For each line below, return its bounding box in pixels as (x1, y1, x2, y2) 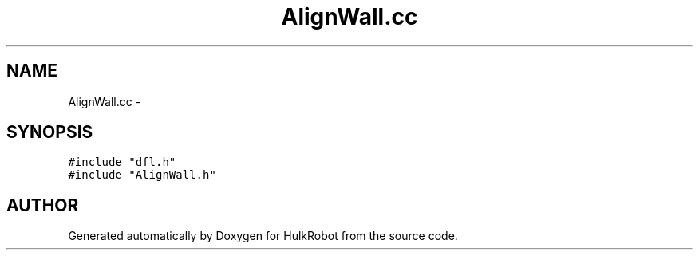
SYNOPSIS (6, 122, 93, 143)
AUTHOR (6, 195, 79, 215)
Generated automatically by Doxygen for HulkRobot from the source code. (68, 229, 458, 243)
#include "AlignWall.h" (68, 168, 216, 182)
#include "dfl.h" (68, 156, 176, 169)
